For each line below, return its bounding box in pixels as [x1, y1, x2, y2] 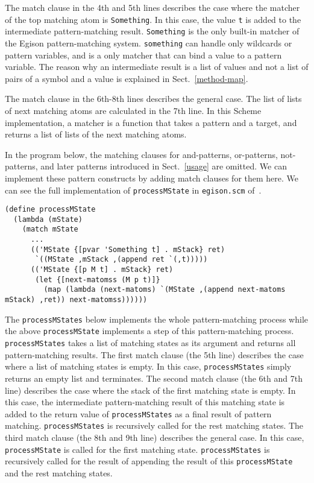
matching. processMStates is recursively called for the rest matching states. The [5, 419, 304, 432]
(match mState [22, 225, 78, 234]
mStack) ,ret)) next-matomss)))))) [5, 295, 148, 305]
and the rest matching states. [5, 466, 113, 479]
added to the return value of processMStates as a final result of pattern [5, 407, 272, 420]
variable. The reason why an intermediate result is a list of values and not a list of [5, 60, 309, 73]
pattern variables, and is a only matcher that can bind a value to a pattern [5, 48, 282, 61]
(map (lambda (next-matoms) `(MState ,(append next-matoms [43, 285, 286, 294]
